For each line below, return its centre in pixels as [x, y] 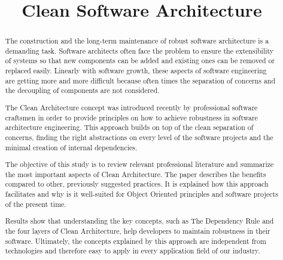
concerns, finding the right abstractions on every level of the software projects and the [139, 137]
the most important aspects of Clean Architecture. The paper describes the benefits [136, 174]
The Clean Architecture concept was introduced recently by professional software [131, 107]
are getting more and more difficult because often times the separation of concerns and [140, 80]
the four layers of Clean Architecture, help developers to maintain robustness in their [138, 231]
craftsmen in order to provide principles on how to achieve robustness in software [131, 117]
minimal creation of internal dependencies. [71, 147]
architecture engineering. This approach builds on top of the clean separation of [129, 127]
